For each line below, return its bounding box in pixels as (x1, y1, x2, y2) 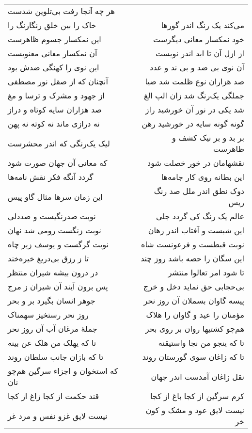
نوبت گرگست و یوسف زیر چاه (8, 239, 109, 250)
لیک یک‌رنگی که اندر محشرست (8, 137, 110, 149)
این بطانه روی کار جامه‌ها (161, 171, 244, 182)
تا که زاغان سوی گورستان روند (142, 351, 244, 362)
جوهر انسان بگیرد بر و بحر (8, 295, 95, 306)
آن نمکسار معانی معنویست (8, 48, 97, 59)
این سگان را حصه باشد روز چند (141, 253, 244, 264)
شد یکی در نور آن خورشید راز (145, 104, 244, 115)
